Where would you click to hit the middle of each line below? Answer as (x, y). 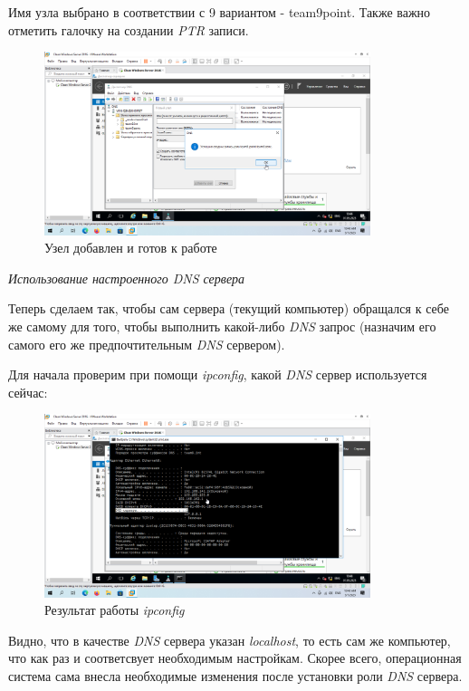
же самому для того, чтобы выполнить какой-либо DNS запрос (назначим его (222, 326)
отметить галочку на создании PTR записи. (129, 29)
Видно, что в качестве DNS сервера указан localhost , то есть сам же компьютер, (230, 640)
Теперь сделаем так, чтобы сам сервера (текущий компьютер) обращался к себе (229, 308)
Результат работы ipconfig (115, 610)
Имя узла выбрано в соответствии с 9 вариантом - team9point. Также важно (220, 12)
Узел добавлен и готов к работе (131, 248)
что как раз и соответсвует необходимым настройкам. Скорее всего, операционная (235, 658)
